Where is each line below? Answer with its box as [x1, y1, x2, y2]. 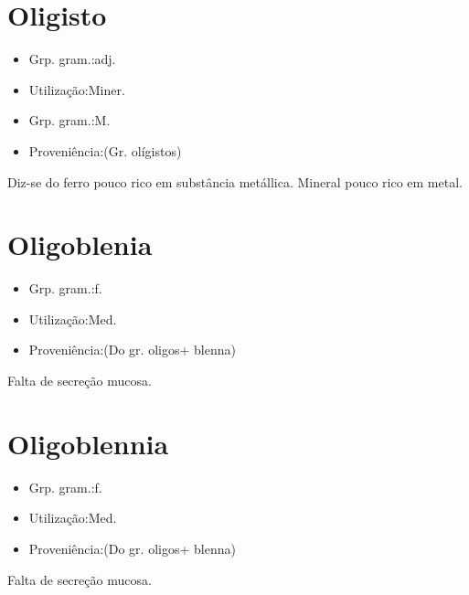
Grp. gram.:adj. [28, 49, 116, 69]
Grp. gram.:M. [28, 111, 111, 130]
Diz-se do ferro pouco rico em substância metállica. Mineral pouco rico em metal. [7, 172, 463, 191]
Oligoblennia [7, 424, 169, 462]
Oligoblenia [7, 226, 153, 263]
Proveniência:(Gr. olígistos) [28, 141, 182, 160]
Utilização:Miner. [28, 80, 125, 99]
